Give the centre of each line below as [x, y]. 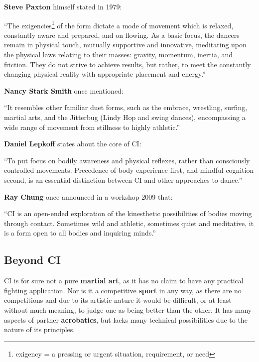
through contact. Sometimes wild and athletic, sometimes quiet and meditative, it [129, 223]
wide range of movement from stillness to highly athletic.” [92, 127]
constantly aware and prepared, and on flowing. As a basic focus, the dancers [122, 35]
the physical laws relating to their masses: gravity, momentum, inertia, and [119, 55]
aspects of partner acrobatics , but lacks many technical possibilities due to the [126, 319]
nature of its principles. [40, 329]
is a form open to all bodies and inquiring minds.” [80, 233]
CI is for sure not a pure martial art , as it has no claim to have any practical [124, 281]
